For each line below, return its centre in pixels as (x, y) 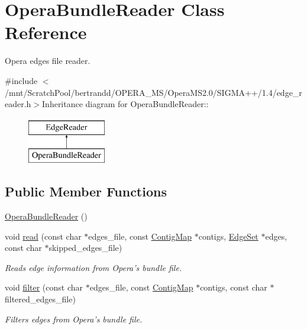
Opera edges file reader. (48, 61)
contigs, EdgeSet (228, 236)
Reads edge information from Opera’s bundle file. (93, 267)
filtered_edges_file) (40, 299)
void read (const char (43, 236)
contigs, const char (234, 287)
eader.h (18, 104)
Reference (46, 32)
